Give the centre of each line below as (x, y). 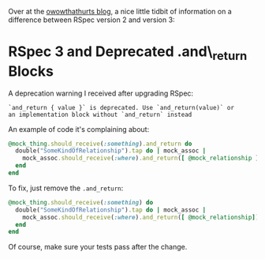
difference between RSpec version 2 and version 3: (91, 20)
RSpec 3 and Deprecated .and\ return (128, 53)
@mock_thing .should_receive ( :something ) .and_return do (100, 144)
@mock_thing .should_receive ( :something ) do (81, 202)
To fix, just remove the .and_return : (66, 188)
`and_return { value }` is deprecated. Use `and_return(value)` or (121, 107)
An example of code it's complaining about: (79, 129)
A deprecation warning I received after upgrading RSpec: (101, 93)
